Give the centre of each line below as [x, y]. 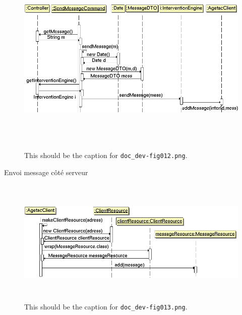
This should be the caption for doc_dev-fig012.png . [106, 155]
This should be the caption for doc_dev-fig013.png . [106, 307]
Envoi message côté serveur [46, 172]
